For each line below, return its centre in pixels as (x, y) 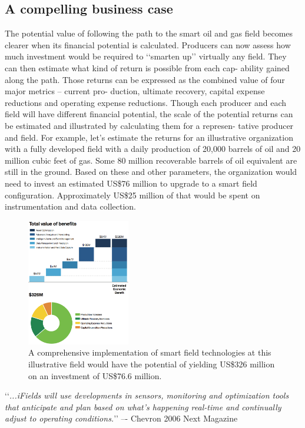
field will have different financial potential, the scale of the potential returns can (149, 114)
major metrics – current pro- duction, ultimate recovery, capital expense (135, 91)
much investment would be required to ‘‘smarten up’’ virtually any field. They (146, 56)
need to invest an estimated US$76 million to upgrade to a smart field (131, 183)
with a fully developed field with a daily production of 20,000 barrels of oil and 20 (153, 149)
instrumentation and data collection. (70, 206)
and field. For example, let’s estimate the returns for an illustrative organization (149, 137)
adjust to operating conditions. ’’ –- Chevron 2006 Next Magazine (121, 418)
